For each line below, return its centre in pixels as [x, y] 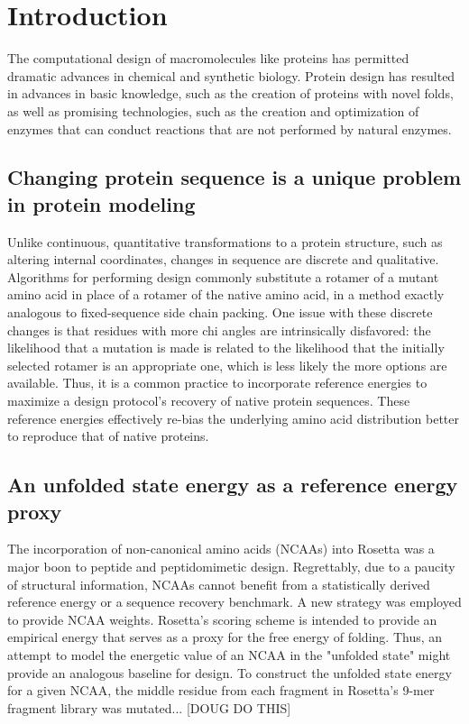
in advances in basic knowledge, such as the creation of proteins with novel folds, [230, 93]
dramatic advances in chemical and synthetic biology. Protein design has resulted [231, 75]
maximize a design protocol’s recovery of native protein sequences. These [209, 401]
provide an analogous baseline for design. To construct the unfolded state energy [230, 672]
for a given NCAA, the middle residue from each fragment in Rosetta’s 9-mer [221, 690]
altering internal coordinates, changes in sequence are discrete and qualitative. [223, 259]
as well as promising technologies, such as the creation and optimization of [213, 110]
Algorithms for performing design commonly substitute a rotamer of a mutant [223, 276]
